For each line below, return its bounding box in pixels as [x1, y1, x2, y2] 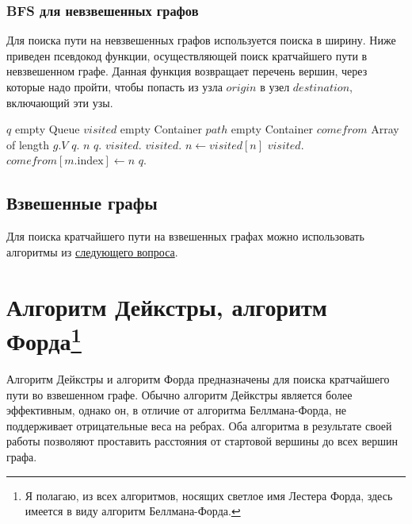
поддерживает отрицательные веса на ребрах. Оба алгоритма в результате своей [6, 417, 392, 433]
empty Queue [14, 121, 80, 137]
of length [6, 136, 50, 152]
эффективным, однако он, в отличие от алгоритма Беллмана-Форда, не [6, 402, 346, 418]
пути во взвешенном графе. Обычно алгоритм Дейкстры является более [6, 386, 353, 403]
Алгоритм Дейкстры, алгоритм [6, 290, 327, 322]
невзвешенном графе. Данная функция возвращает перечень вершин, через [6, 63, 368, 79]
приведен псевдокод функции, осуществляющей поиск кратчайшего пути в [6, 47, 368, 64]
